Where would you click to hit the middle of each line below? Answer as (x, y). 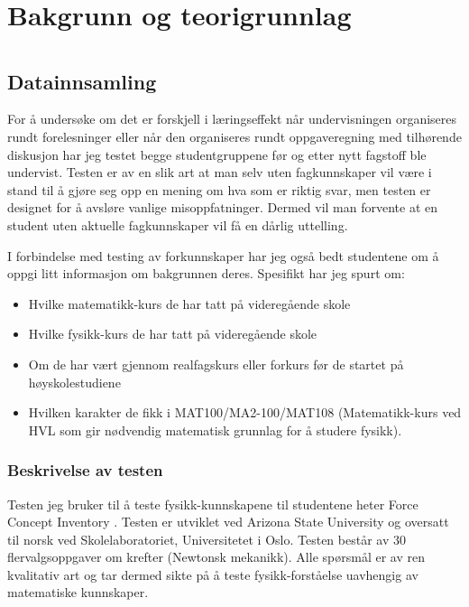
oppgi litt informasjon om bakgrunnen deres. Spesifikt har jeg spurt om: (206, 273)
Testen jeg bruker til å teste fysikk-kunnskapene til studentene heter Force (213, 504)
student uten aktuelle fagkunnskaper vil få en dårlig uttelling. (178, 224)
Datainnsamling (82, 81)
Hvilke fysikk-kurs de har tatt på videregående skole (173, 334)
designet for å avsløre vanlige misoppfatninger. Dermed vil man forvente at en (223, 207)
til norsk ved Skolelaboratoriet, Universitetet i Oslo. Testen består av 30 (207, 539)
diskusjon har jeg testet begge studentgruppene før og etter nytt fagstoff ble (217, 154)
